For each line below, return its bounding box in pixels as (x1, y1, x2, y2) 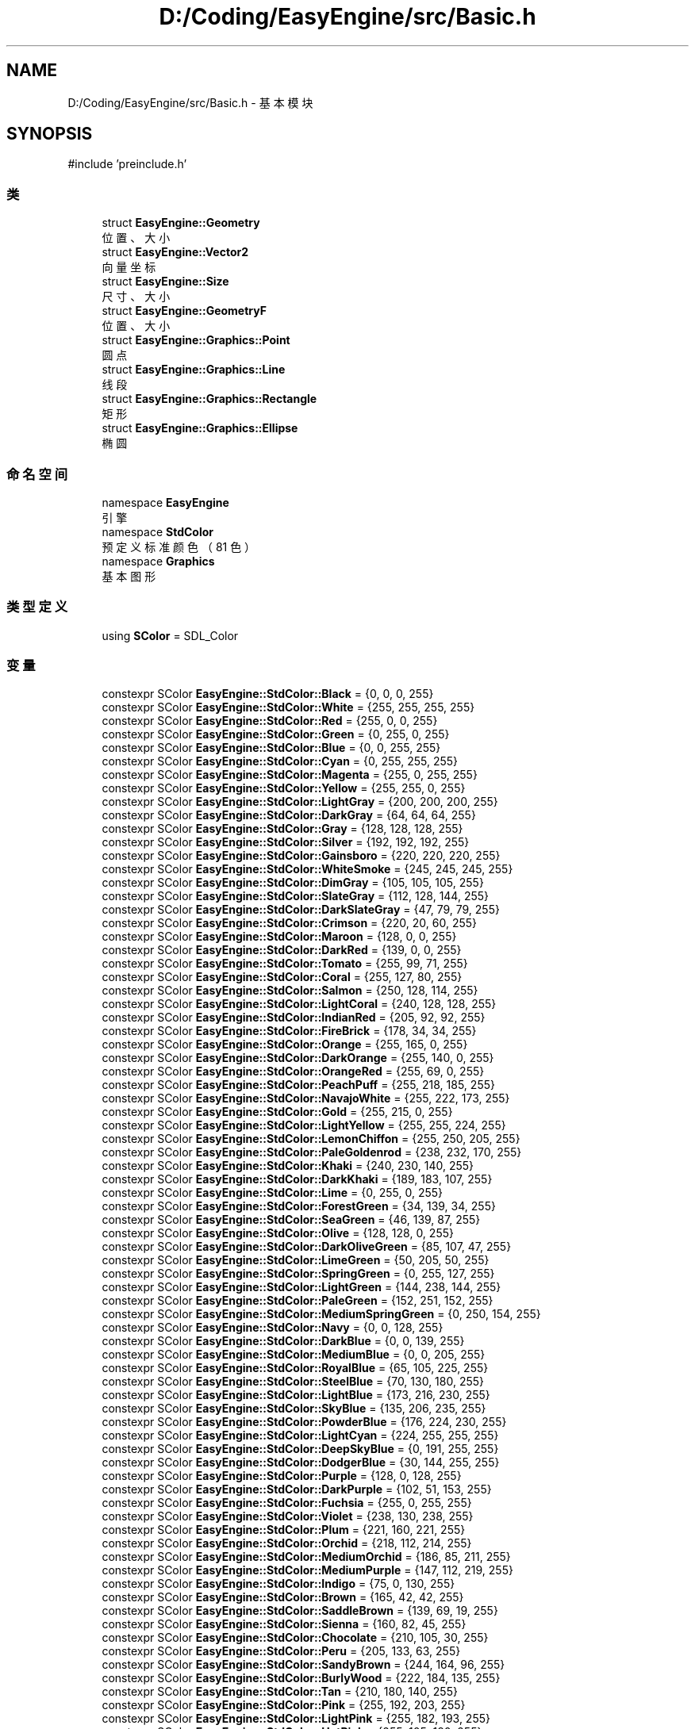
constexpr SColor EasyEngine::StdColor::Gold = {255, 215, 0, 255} (102, 1105, 453, 1119)
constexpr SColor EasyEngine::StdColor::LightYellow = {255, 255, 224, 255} (102, 1118, 506, 1133)
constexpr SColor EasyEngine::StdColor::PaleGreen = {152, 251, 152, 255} (102, 1294, 493, 1308)
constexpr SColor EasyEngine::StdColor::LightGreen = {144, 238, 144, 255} (102, 1280, 501, 1294)
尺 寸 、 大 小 (102, 289, 171, 304)
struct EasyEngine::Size (102, 274, 229, 289)
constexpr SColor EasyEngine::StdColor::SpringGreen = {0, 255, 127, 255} (102, 1267, 495, 1281)
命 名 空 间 (6, 466, 68, 482)
